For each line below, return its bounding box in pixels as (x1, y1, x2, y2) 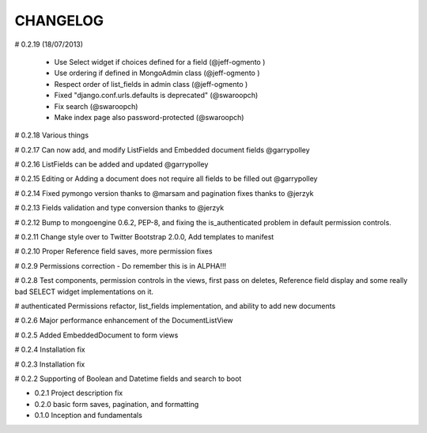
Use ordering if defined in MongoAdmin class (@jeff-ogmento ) (54, 68, 260, 78)
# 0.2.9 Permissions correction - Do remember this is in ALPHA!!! (14, 261, 227, 270)
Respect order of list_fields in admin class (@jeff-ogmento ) (54, 79, 248, 88)
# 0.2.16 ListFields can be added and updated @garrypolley (14, 160, 209, 169)
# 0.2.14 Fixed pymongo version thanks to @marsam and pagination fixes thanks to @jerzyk (14, 188, 314, 198)
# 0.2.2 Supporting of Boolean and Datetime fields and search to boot (14, 374, 242, 383)
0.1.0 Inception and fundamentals (34, 411, 142, 420)
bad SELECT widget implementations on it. (14, 287, 154, 296)
